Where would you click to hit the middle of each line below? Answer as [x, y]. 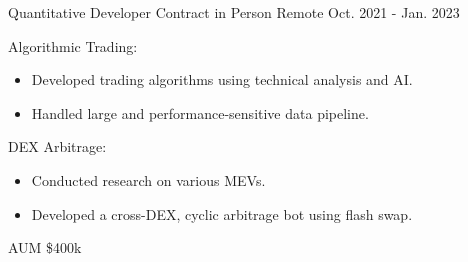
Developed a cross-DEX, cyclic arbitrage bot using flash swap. [222, 213]
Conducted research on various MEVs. [148, 179]
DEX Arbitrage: [57, 146]
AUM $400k [45, 247]
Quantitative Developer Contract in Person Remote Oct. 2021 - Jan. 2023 [234, 12]
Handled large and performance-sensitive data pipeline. [200, 112]
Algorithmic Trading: [73, 45]
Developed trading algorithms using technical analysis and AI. [222, 79]
